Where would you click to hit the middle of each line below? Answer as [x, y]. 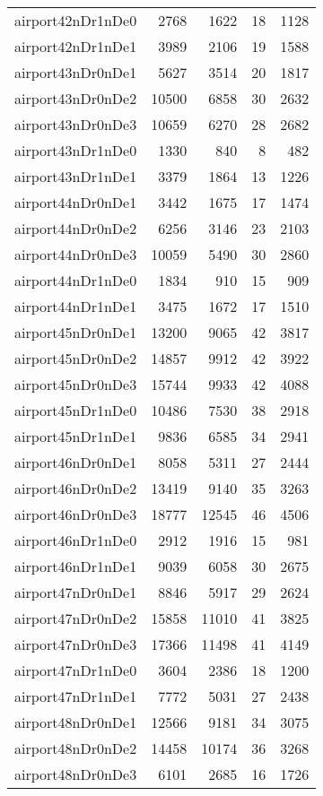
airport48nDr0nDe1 [76, 722]
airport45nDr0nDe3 [76, 384]
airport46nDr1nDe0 [76, 540]
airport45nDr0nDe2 [76, 358]
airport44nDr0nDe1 [76, 202]
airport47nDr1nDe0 [76, 670]
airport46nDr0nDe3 [76, 514]
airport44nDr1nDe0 [76, 280]
